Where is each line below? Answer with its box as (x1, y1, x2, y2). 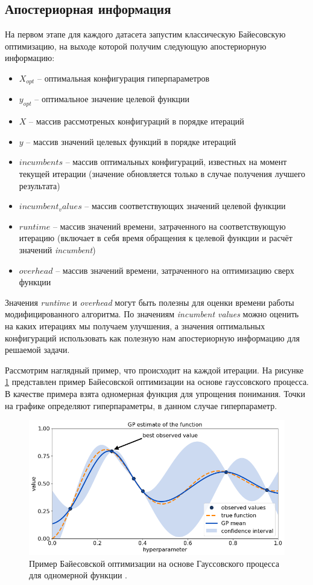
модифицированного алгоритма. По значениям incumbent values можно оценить (5, 308, 299, 320)
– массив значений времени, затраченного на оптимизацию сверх (55, 263, 294, 276)
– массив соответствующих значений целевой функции (84, 199, 286, 212)
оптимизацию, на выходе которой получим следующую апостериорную (5, 39, 267, 52)
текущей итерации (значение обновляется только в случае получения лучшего (19, 167, 306, 180)
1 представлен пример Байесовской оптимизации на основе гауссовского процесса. (5, 375, 309, 388)
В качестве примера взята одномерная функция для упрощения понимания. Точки (5, 387, 305, 399)
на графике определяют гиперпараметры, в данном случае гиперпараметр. (5, 399, 277, 412)
